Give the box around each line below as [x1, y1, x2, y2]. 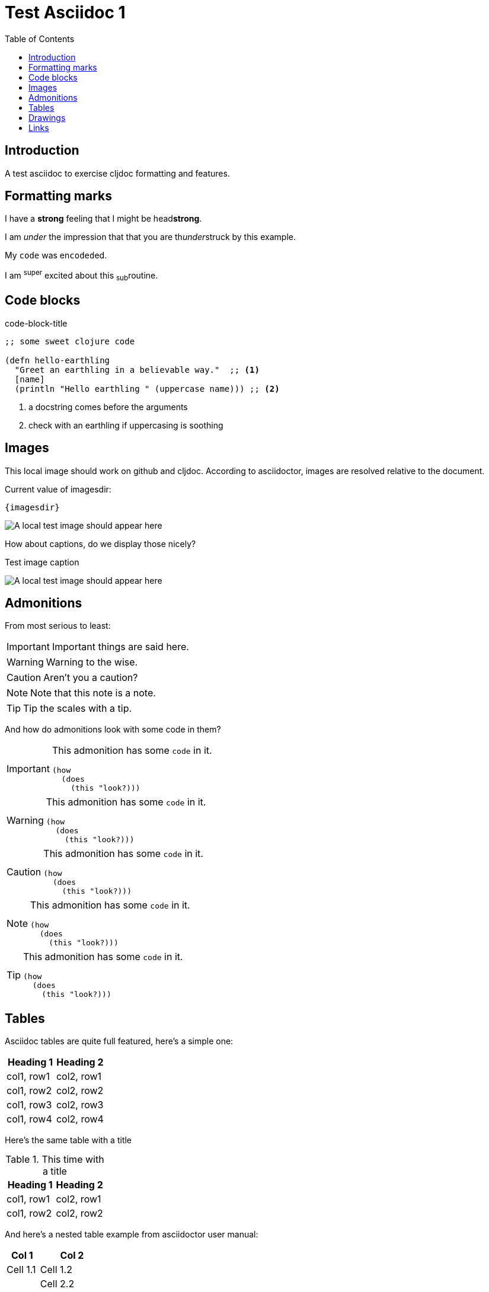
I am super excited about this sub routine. [5, 268, 158, 283]
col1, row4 [7, 1113, 52, 1125]
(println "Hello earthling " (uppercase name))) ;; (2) [14, 383, 280, 394]
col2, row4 [56, 1113, 104, 1125]
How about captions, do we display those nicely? [5, 538, 196, 549]
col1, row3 [7, 1099, 52, 1111]
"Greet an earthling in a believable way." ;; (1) [14, 364, 260, 375]
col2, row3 [56, 1099, 104, 1111]
